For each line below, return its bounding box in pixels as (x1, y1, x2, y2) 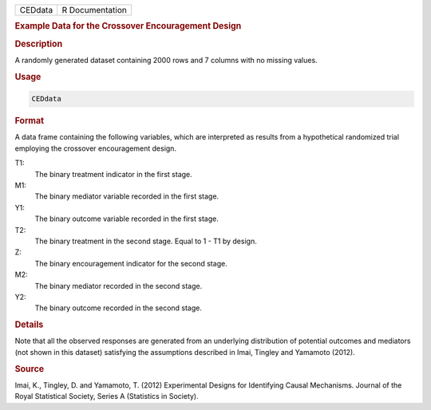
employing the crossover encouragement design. (14, 144, 177, 153)
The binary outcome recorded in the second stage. (34, 303, 203, 313)
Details (14, 319, 44, 330)
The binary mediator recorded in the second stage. (34, 281, 203, 290)
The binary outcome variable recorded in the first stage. (34, 214, 219, 223)
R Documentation (61, 5, 127, 15)
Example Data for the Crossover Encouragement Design (14, 21, 242, 32)
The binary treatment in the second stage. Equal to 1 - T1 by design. (34, 236, 257, 246)
